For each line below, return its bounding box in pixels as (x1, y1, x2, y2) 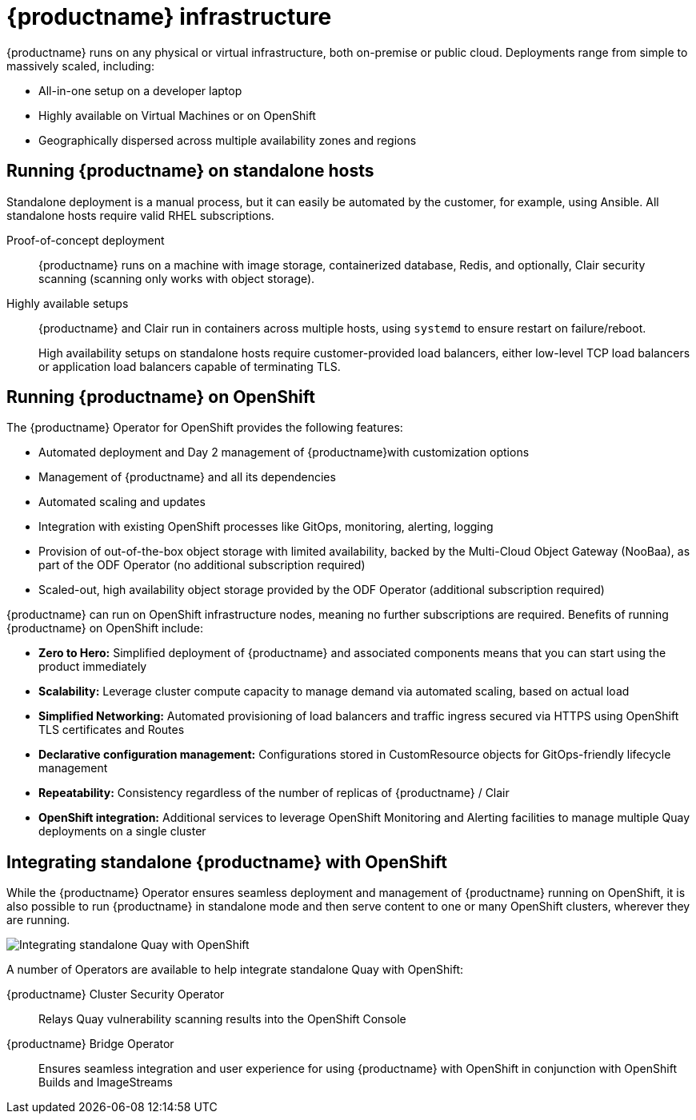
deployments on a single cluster (38, 824, 206, 839)
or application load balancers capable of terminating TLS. (38, 359, 341, 373)
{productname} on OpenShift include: (6, 621, 203, 636)
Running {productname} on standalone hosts (6, 161, 374, 181)
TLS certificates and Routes (38, 723, 185, 737)
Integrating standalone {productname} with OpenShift (6, 851, 448, 872)
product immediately (38, 660, 147, 674)
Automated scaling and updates (38, 495, 206, 509)
